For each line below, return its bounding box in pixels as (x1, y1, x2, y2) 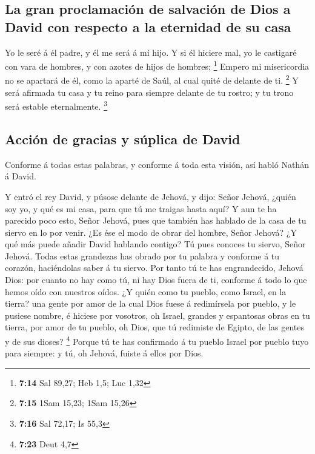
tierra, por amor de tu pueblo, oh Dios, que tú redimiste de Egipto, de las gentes (5, 321, 305, 333)
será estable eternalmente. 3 (5, 98, 107, 112)
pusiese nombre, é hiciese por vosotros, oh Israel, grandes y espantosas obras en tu (5, 309, 310, 321)
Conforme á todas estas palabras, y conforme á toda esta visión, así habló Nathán (5, 158, 309, 170)
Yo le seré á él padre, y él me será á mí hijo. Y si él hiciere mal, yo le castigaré (5, 45, 297, 58)
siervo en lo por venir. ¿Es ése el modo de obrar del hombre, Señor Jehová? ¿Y (5, 225, 297, 238)
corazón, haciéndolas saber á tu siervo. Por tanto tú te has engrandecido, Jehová (5, 261, 303, 274)
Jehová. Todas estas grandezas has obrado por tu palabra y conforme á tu (5, 249, 280, 262)
